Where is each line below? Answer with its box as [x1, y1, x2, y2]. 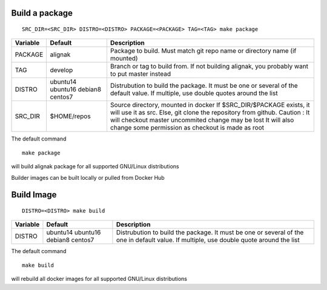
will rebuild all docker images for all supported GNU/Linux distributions [11, 275, 188, 283]
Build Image [11, 189, 57, 200]
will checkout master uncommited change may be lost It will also [110, 116, 294, 124]
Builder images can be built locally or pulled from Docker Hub [11, 174, 165, 181]
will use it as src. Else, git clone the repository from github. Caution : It [110, 108, 310, 117]
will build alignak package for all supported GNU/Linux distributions [11, 163, 179, 170]
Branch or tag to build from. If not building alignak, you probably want [110, 62, 309, 71]
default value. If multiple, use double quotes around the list [110, 89, 278, 97]
